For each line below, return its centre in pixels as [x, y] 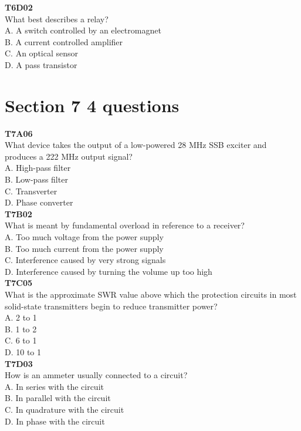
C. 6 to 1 [21, 340]
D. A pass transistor [41, 64]
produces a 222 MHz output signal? [69, 156]
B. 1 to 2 [21, 329]
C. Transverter [31, 191]
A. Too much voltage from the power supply [84, 237]
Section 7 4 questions [92, 105]
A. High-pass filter [38, 168]
